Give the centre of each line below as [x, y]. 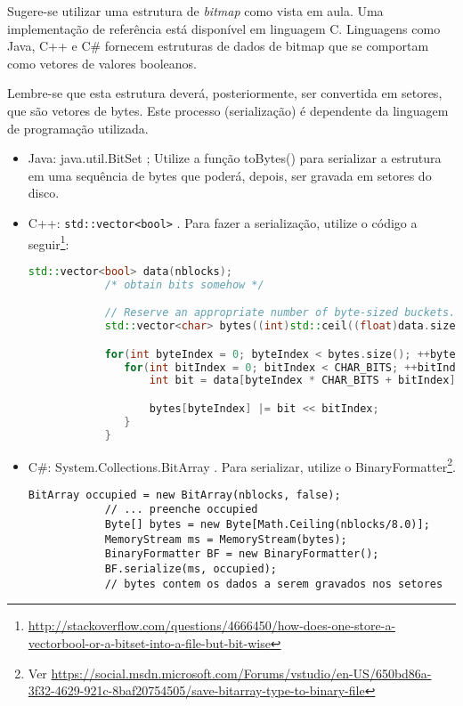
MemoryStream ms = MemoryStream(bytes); [226, 539]
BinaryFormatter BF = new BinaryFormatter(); [242, 554]
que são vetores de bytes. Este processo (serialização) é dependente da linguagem [228, 110]
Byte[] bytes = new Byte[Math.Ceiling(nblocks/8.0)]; [267, 525]
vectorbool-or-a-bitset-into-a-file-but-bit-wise [149, 643]
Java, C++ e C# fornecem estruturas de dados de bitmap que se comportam [218, 46]
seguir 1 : [49, 242]
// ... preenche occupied [181, 510]
